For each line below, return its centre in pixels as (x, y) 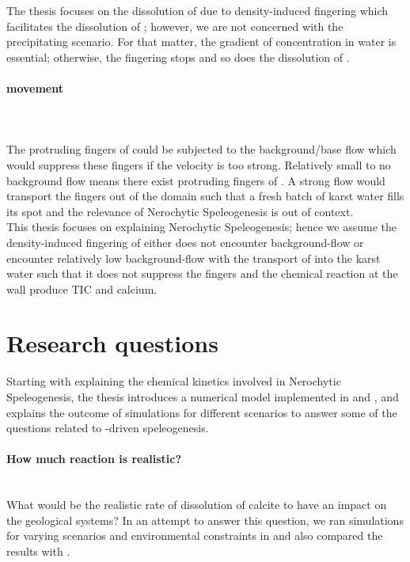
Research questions (112, 343)
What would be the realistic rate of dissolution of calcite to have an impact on (197, 505)
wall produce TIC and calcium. (82, 289)
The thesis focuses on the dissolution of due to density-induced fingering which (197, 10)
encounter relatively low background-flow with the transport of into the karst (194, 258)
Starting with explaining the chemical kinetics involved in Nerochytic (174, 381)
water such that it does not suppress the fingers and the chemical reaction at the (202, 273)
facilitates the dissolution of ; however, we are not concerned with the (175, 26)
